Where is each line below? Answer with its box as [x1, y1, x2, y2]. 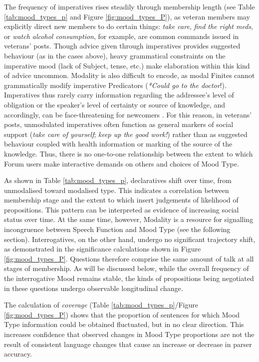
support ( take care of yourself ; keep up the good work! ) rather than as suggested [4, 128, 248, 139]
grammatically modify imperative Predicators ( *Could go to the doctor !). [4, 79, 227, 90]
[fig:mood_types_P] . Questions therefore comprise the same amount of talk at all [4, 253, 254, 263]
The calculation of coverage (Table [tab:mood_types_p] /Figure [4, 299, 198, 310]
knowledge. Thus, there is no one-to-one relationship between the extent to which [4, 148, 253, 158]
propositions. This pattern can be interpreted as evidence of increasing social [4, 204, 239, 214]
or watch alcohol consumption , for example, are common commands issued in [4, 30, 239, 41]
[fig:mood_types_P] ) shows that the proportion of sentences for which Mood [4, 309, 240, 319]
